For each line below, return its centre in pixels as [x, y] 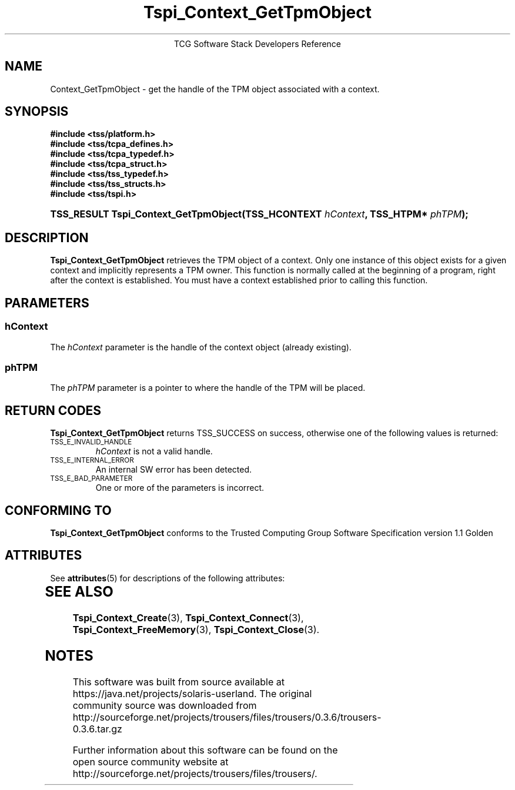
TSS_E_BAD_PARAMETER [91, 479]
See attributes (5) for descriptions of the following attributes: [168, 578]
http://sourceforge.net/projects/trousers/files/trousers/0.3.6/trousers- [227, 717]
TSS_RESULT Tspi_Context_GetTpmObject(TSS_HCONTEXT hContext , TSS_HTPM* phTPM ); [259, 214]
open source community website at [151, 761]
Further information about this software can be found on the [205, 750]
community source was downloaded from [165, 705]
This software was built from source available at [178, 682]
